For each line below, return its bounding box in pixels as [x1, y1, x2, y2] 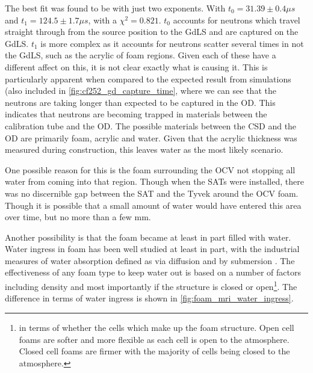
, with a [88, 13, 117, 26]
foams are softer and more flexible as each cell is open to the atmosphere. [19, 333, 290, 345]
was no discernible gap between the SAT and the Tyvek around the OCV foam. [5, 186, 299, 199]
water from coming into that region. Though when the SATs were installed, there [5, 175, 304, 188]
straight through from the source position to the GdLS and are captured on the [5, 25, 299, 38]
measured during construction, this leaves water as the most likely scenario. [5, 143, 284, 156]
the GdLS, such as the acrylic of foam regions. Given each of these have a [5, 49, 276, 61]
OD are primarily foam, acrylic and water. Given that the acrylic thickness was [5, 131, 297, 144]
